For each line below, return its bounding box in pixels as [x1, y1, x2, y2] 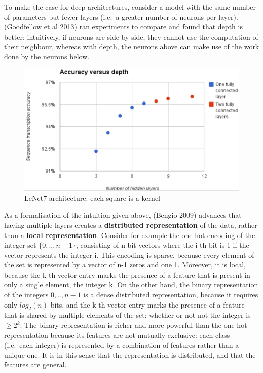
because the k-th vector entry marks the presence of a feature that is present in [4, 269, 250, 280]
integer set [4, 240, 36, 250]
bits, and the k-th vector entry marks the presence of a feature [50, 299, 245, 310]
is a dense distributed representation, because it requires [83, 289, 258, 300]
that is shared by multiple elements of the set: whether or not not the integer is [4, 310, 251, 320]
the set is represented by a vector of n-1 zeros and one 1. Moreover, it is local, [4, 259, 246, 270]
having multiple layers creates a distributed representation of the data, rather [4, 219, 257, 230]
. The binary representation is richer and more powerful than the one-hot [20, 320, 247, 330]
